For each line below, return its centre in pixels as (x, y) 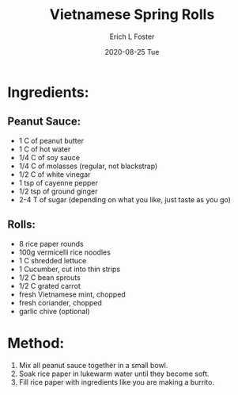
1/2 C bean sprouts (49, 277)
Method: (36, 343)
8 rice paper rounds (51, 244)
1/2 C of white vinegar (55, 174)
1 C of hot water (45, 149)
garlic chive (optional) (54, 311)
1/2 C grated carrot (49, 286)
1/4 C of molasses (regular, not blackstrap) (88, 166)
